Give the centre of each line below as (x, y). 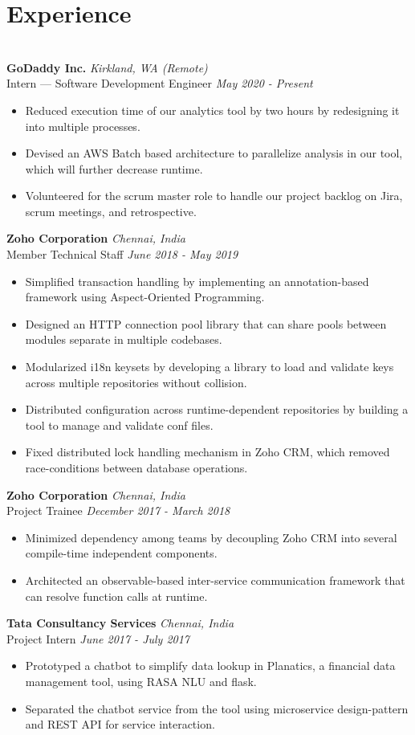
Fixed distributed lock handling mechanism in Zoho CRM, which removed (207, 452)
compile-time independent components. (121, 553)
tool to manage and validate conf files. (119, 425)
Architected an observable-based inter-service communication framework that (215, 580)
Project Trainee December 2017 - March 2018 (118, 510)
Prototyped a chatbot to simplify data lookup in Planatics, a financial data (210, 666)
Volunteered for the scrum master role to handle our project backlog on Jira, (214, 196)
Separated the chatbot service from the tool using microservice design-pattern (217, 708)
